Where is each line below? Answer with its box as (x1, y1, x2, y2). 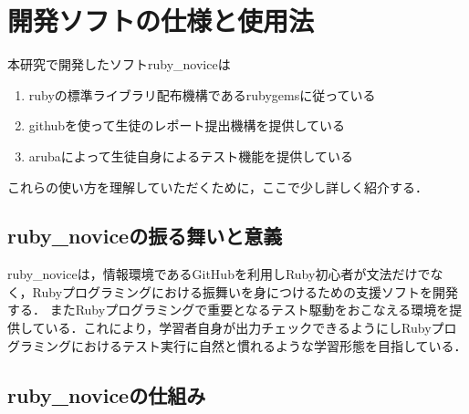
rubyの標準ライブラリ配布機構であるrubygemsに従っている (28, 85, 376, 104)
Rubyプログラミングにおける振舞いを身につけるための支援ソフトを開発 (32, 282, 459, 301)
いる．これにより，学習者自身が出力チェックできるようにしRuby (45, 318, 432, 337)
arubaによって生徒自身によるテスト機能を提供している (28, 146, 353, 165)
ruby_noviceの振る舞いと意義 (7, 222, 283, 250)
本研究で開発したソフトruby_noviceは (7, 55, 231, 74)
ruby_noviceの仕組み (7, 380, 206, 409)
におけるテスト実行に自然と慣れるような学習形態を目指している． (70, 336, 467, 355)
